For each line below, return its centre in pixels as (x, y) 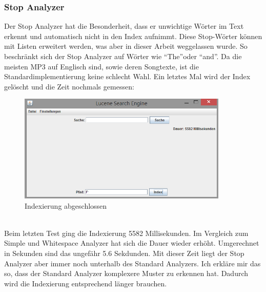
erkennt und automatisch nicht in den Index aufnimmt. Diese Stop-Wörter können (133, 36)
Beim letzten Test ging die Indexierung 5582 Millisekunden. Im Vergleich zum (126, 233)
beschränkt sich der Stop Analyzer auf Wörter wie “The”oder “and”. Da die (123, 56)
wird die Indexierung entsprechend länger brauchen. (86, 283)
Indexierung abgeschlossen (66, 205)
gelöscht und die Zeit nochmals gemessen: (69, 86)
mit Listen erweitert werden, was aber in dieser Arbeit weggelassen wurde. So (126, 46)
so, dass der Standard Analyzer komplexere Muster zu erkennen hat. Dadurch (126, 273)
